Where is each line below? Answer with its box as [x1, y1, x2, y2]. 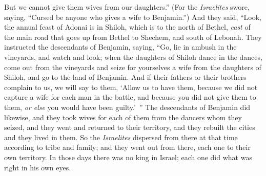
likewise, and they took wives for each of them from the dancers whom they [4, 112, 242, 122]
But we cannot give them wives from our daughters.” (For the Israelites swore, [4, 2, 250, 12]
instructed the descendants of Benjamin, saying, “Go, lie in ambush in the [4, 41, 237, 52]
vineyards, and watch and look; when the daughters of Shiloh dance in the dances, [4, 51, 262, 62]
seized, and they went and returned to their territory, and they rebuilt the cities [4, 122, 255, 133]
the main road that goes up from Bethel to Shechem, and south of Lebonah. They [4, 31, 262, 42]
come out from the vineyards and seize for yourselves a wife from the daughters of [4, 61, 261, 72]
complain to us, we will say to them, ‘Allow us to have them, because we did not [4, 81, 258, 92]
